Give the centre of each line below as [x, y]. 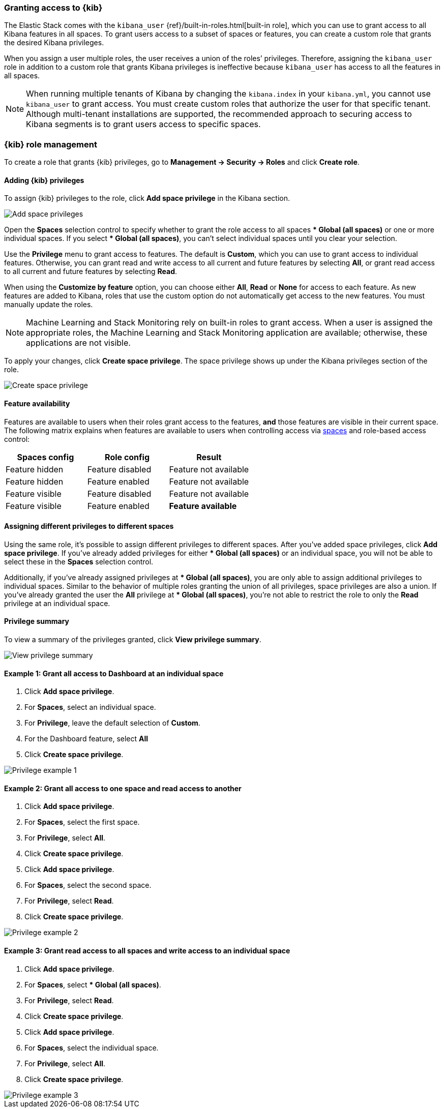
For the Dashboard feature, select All [86, 739]
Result [209, 457]
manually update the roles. [49, 305]
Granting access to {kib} [53, 8]
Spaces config [46, 457]
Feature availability [37, 403]
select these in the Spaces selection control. [79, 561]
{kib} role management [51, 144]
